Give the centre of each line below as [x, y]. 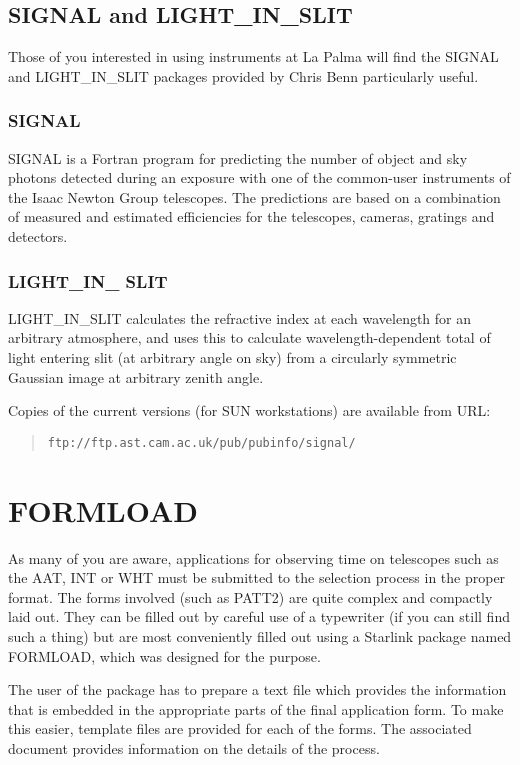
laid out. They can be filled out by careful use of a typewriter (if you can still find [259, 616]
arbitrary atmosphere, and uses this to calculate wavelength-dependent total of [249, 337]
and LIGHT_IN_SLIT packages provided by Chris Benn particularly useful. [243, 75]
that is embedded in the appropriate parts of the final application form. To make [256, 708]
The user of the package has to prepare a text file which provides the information [257, 689]
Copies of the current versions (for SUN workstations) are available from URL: [249, 410]
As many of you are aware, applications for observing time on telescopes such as [253, 557]
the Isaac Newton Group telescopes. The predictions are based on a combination [254, 196]
